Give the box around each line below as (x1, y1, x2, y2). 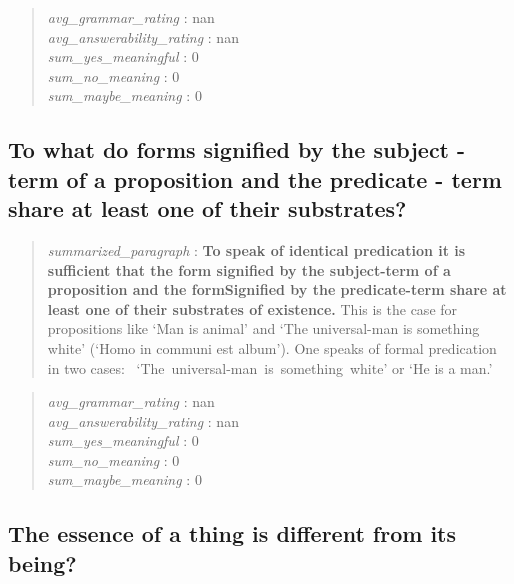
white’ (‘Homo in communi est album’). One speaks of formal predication (47, 337, 497, 358)
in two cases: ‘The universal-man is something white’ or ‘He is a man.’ (47, 357, 493, 378)
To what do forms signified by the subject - (8, 134, 466, 165)
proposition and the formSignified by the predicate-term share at (47, 279, 507, 300)
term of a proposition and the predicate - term (8, 163, 502, 194)
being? (8, 547, 77, 578)
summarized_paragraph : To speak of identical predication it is (47, 239, 466, 260)
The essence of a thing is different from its (8, 518, 457, 549)
